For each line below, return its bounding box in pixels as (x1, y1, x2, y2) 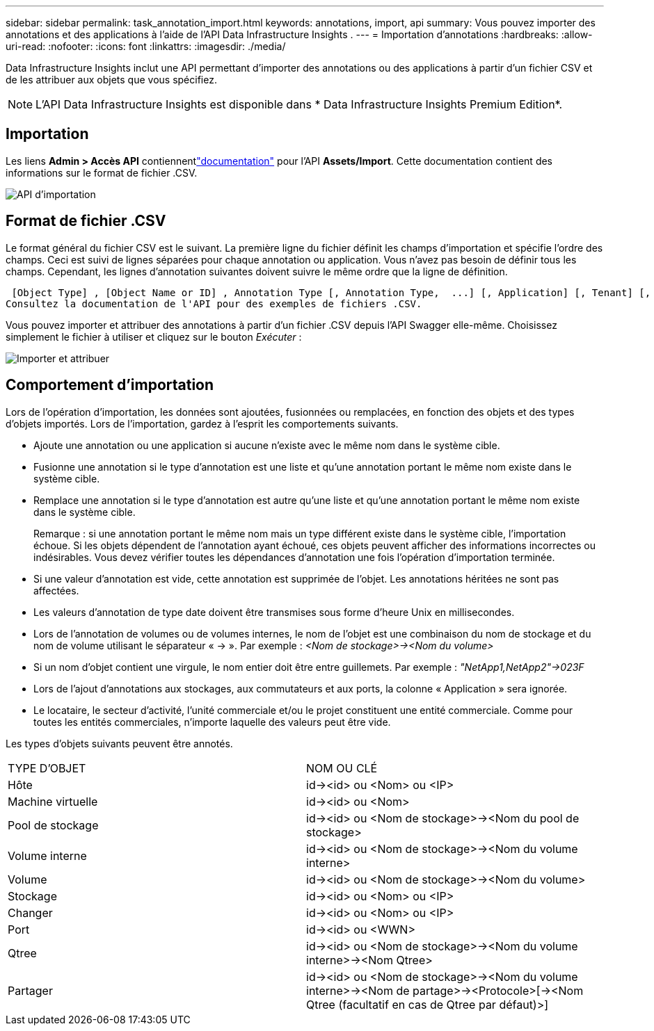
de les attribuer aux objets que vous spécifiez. (6, 74, 217, 86)
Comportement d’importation (6, 376, 214, 394)
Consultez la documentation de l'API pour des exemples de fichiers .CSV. (6, 298, 422, 309)
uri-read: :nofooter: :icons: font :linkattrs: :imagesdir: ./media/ (6, 40, 286, 52)
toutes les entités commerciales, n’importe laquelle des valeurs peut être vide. (33, 715, 391, 728)
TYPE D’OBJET (8, 761, 86, 775)
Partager (8, 983, 53, 998)
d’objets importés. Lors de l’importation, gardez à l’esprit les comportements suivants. (6, 417, 399, 430)
